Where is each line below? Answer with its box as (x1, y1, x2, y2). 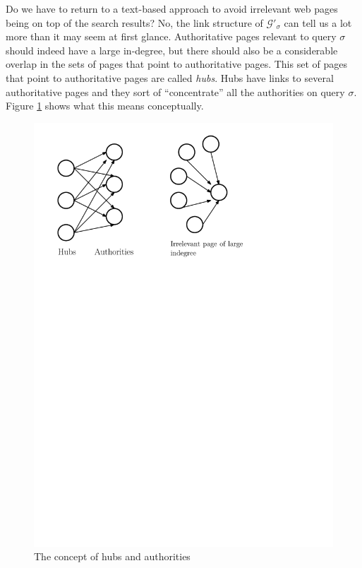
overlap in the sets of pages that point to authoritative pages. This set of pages (6, 57, 347, 71)
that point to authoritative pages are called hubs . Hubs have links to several (6, 70, 334, 85)
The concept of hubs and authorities (34, 549, 191, 564)
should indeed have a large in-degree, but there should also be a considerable (6, 42, 338, 57)
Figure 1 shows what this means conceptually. (6, 98, 204, 113)
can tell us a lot (284, 15, 352, 30)
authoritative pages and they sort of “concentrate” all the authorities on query (6, 84, 345, 99)
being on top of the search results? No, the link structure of (6, 15, 263, 30)
